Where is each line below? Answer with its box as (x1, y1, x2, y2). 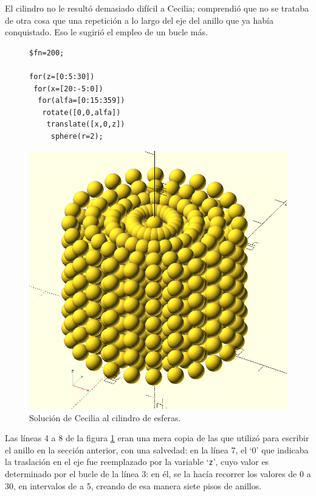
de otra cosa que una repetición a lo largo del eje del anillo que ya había (5, 13, 273, 26)
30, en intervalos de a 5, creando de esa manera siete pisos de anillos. (5, 479, 262, 492)
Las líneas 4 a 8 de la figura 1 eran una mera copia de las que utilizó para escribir (5, 431, 309, 444)
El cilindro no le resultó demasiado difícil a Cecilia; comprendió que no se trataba (5, 2, 309, 14)
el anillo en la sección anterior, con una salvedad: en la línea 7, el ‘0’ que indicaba (5, 443, 309, 456)
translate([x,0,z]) (46, 120, 125, 129)
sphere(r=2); (50, 131, 103, 141)
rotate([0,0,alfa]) (42, 108, 121, 117)
